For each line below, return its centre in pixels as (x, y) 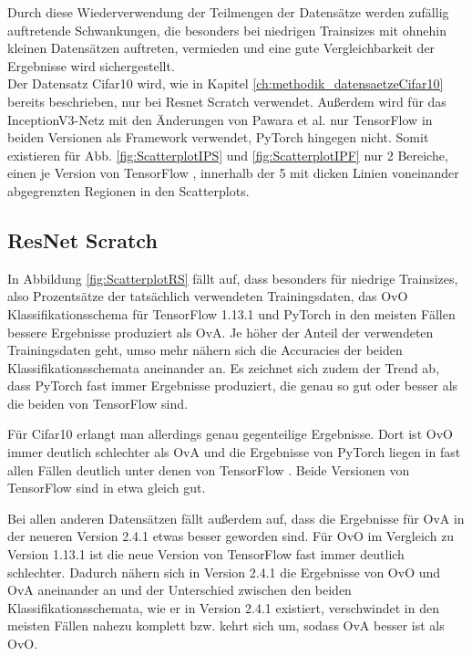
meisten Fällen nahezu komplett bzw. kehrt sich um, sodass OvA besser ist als (226, 625)
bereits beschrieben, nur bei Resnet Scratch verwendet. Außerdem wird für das (227, 101)
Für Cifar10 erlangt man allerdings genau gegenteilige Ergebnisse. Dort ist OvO (230, 434)
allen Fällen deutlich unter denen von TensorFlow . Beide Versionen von (209, 469)
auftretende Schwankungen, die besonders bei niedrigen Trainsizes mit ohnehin (227, 30)
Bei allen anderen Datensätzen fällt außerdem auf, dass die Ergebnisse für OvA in (236, 518)
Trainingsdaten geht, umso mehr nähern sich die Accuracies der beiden (205, 350)
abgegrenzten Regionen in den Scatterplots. (128, 190)
